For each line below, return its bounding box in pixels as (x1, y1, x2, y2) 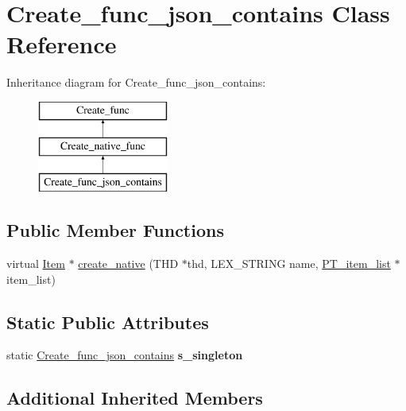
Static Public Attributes (6, 309, 209, 334)
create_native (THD (78, 255, 179, 272)
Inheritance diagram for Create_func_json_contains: (6, 74, 266, 91)
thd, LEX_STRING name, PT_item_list (187, 255, 391, 272)
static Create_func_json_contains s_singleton (6, 347, 243, 363)
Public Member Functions (6, 218, 224, 242)
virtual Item (6, 255, 65, 272)
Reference (6, 28, 117, 60)
